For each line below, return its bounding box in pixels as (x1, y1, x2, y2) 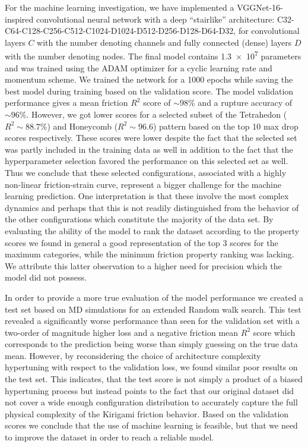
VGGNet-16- (237, 1, 283, 13)
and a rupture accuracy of (198, 96, 293, 109)
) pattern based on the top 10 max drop (153, 119, 299, 132)
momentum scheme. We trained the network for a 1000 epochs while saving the (5, 73, 293, 86)
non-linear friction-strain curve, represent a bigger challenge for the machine (5, 178, 281, 190)
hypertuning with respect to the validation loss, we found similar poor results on (5, 361, 298, 373)
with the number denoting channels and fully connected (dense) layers (37, 36, 292, 48)
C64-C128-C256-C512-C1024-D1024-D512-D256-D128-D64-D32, (5, 24, 236, 37)
